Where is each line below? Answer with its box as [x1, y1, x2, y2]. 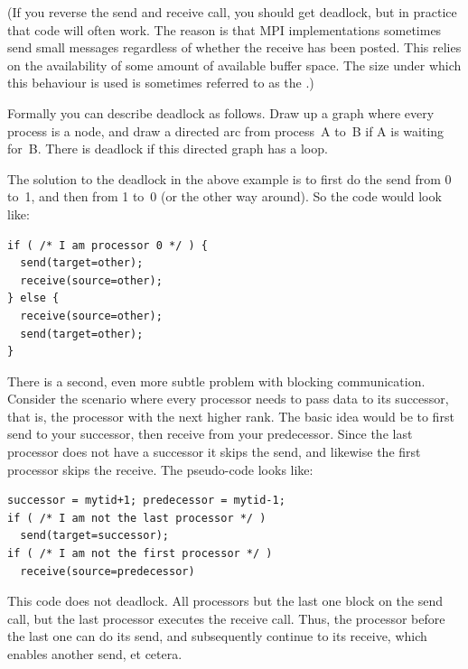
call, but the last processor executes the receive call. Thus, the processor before [7, 609, 445, 627]
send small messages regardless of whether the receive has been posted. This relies [7, 38, 462, 57]
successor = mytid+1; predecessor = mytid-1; [7, 494, 285, 507]
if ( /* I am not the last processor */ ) [7, 511, 267, 525]
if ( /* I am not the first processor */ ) [7, 547, 273, 561]
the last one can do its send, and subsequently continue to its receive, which [7, 627, 427, 646]
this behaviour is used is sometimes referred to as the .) [7, 73, 314, 92]
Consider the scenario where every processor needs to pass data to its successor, [7, 389, 449, 408]
